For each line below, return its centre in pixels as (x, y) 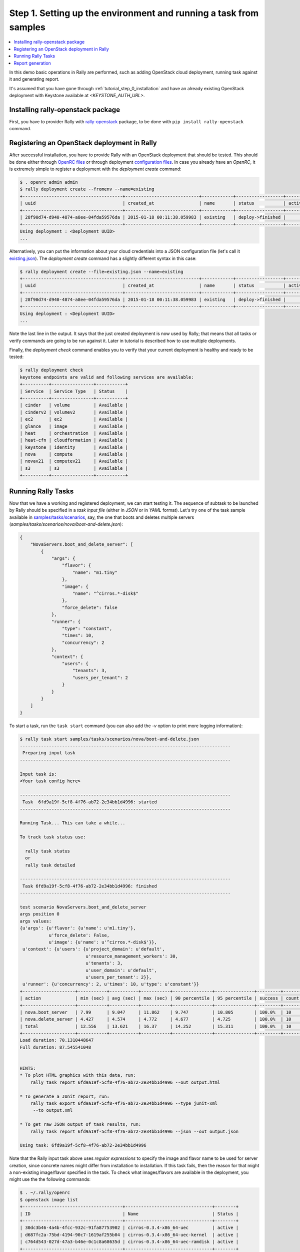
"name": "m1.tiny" (95, 572)
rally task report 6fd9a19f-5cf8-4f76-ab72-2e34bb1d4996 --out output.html (125, 1082)
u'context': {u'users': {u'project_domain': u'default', (94, 949)
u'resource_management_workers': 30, (132, 956)
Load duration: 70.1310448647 (57, 1040)
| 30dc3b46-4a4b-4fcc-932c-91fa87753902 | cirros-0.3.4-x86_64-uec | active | (129, 1228)
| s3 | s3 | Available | (74, 468)
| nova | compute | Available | (74, 454)
